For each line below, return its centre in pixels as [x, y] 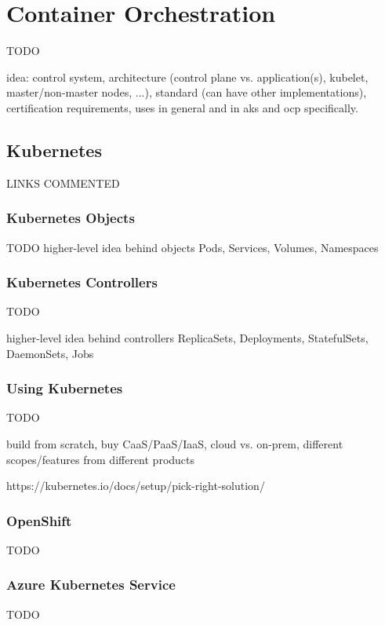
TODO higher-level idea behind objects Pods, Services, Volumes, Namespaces [192, 247]
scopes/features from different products [101, 459]
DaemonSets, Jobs [50, 353]
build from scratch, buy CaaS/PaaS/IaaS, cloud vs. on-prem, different [175, 443]
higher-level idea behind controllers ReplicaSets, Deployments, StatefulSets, [187, 337]
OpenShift [39, 520]
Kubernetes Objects [71, 218]
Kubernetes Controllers [82, 282]
